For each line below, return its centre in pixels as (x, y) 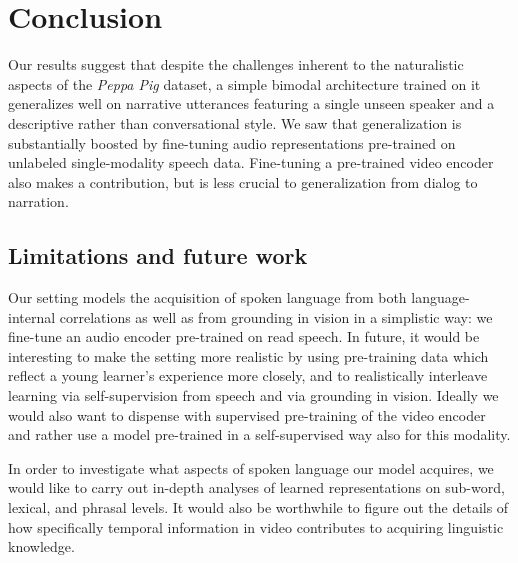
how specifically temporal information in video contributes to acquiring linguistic (256, 526)
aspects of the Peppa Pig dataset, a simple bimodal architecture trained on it (244, 83)
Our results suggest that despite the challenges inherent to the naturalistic (236, 64)
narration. (38, 201)
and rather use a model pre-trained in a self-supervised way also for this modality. (259, 434)
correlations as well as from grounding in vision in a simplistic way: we (276, 316)
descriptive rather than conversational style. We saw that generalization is (235, 122)
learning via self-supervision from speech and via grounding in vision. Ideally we (253, 395)
